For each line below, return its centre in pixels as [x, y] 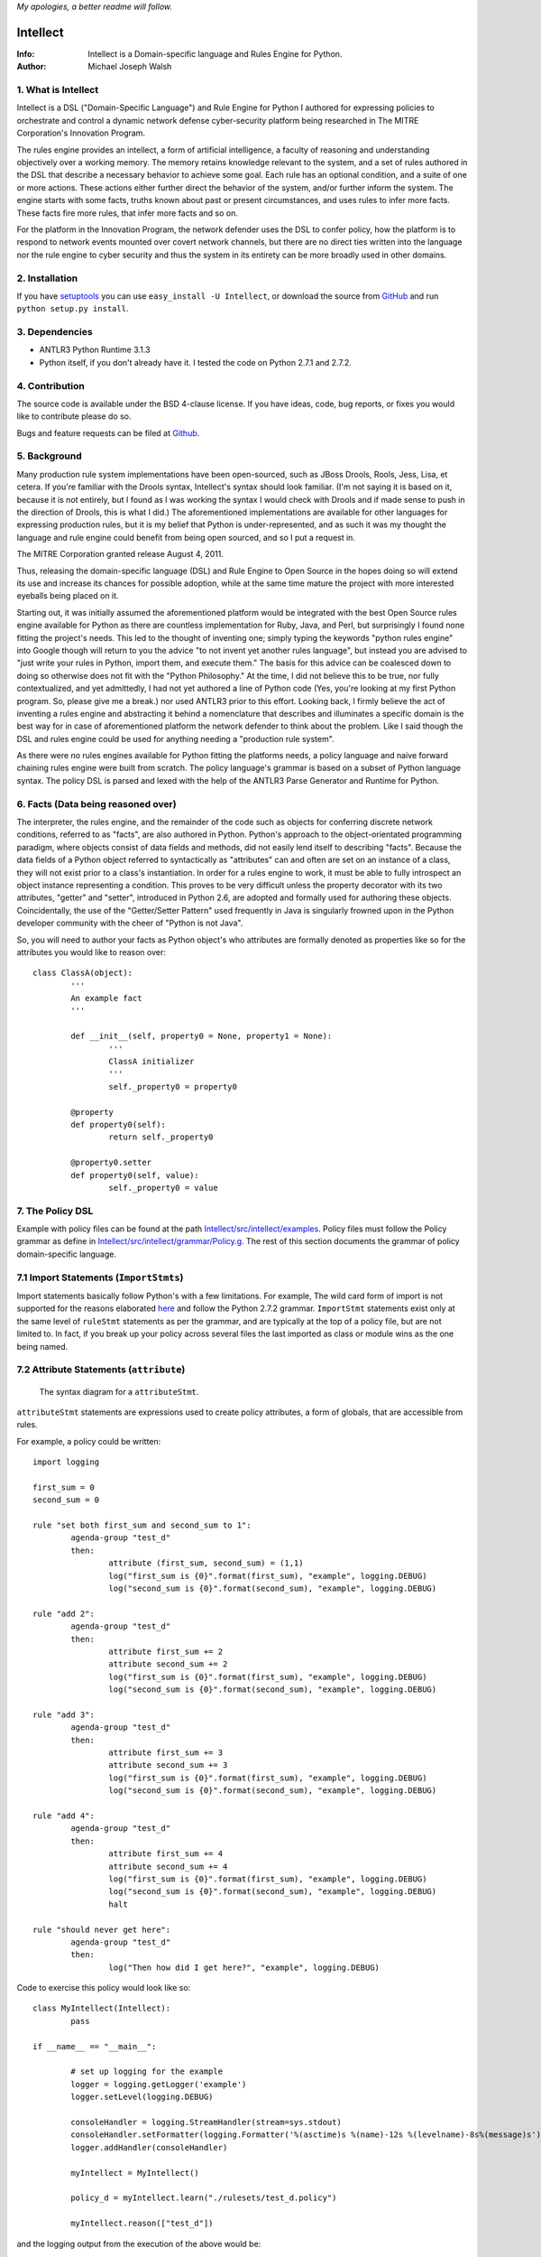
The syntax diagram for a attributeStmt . [119, 1391]
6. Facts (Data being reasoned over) [96, 803]
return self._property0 [161, 1137]
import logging [66, 1462]
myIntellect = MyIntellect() [135, 2173]
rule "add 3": [64, 1714]
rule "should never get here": [102, 1929]
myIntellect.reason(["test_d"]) [142, 2224]
